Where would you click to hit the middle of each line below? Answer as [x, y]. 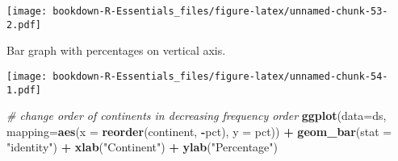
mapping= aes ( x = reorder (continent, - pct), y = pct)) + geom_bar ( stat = [199, 131]
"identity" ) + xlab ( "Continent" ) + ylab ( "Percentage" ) [142, 147]
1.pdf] [24, 90]
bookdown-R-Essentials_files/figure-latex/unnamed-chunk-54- [220, 76]
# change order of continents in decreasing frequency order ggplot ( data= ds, [197, 116]
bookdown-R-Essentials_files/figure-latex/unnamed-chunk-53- [220, 11]
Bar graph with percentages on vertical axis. [116, 50]
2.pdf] [24, 25]
